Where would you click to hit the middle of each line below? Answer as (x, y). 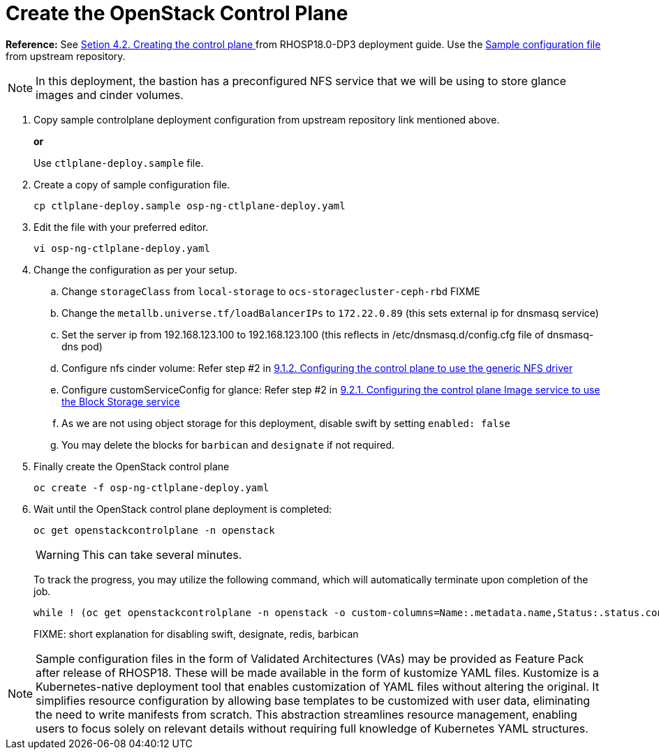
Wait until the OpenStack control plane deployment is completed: (183, 509)
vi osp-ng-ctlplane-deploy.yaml (122, 248)
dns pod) (82, 346)
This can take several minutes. (162, 554)
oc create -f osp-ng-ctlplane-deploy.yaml (151, 487)
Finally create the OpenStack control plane (132, 466)
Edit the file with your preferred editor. (121, 227)
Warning (58, 554)
